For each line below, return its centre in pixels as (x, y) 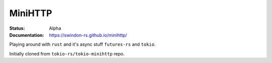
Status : (17, 28)
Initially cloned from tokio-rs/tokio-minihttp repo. (67, 53)
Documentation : (27, 35)
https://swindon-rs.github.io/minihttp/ (88, 35)
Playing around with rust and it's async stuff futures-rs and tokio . (83, 44)
